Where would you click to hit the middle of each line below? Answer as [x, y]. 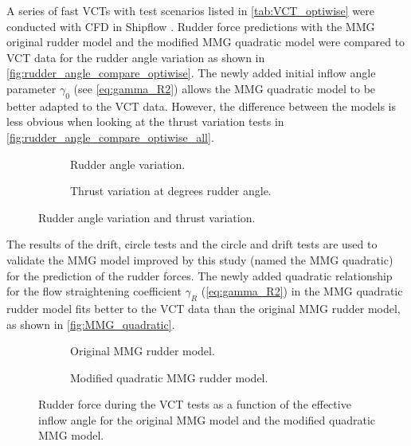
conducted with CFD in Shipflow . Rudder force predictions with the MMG [191, 26]
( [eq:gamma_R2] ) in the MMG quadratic [302, 291]
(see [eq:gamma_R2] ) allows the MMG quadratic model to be [225, 88]
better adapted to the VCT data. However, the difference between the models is [202, 106]
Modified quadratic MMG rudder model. [169, 377]
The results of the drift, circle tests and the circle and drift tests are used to [192, 244]
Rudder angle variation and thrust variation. [147, 217]
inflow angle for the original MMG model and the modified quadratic [207, 419]
